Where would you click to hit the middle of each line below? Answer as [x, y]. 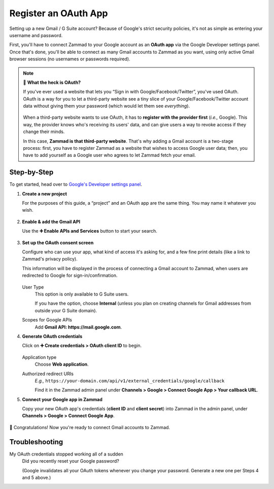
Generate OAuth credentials [52, 336]
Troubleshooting [36, 442]
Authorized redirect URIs [48, 374]
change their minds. [44, 132]
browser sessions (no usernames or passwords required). [70, 59]
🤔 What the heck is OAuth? [52, 82]
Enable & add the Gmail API [51, 221]
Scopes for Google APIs [47, 320]
